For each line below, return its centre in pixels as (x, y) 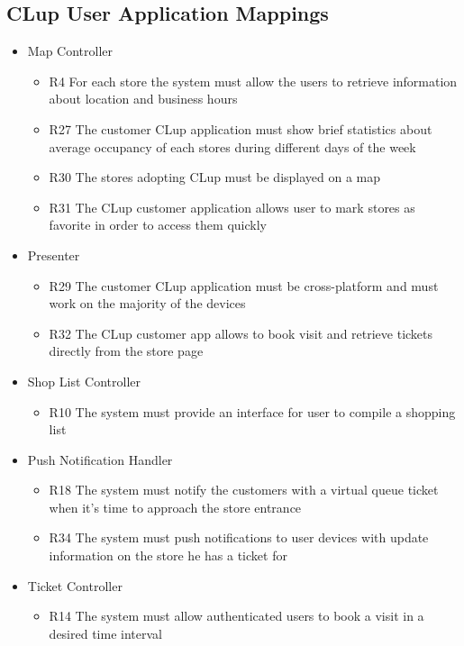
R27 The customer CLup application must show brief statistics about (241, 128)
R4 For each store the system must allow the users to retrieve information (253, 81)
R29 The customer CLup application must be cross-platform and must (244, 285)
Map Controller (70, 51)
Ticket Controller (75, 585)
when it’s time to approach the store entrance (175, 507)
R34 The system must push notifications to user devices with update (239, 537)
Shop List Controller (84, 381)
